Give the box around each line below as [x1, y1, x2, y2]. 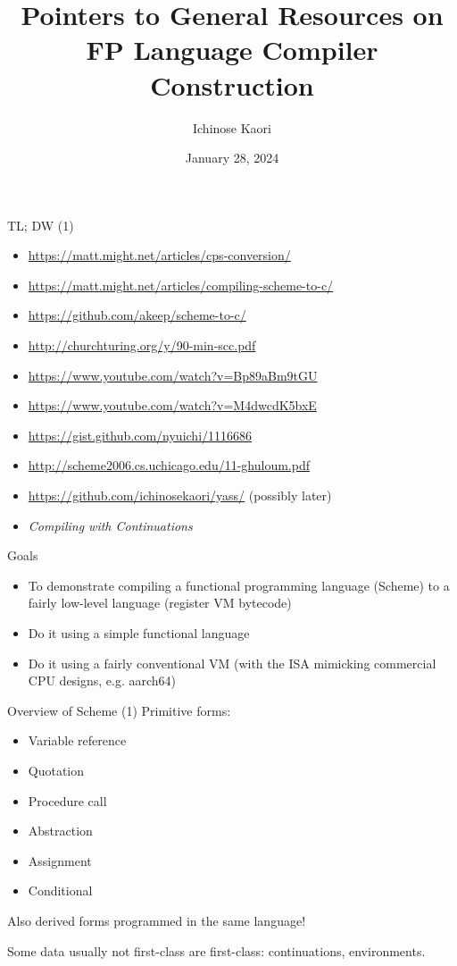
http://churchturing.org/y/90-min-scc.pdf [28, 336, 256, 355]
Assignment [28, 851, 92, 869]
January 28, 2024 [185, 148, 279, 167]
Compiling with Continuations [28, 516, 193, 534]
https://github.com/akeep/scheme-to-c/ [28, 306, 246, 324]
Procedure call [28, 791, 107, 810]
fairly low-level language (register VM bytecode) [28, 593, 292, 612]
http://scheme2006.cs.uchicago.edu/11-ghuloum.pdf [28, 456, 310, 475]
